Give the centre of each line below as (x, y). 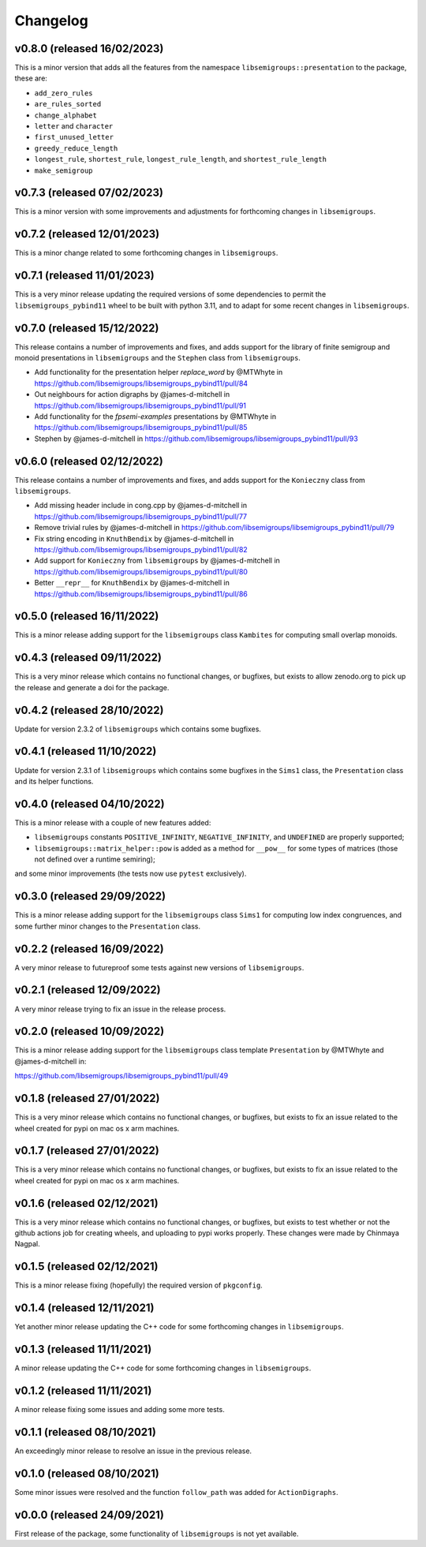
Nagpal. (27, 1244)
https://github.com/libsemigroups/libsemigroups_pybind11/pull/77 (141, 516)
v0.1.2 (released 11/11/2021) (83, 1391)
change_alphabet (66, 115)
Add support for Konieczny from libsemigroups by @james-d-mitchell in (157, 561)
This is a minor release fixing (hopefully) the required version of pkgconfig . (139, 1285)
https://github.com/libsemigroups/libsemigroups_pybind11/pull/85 (141, 428)
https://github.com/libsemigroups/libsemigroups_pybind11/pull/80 (141, 571)
